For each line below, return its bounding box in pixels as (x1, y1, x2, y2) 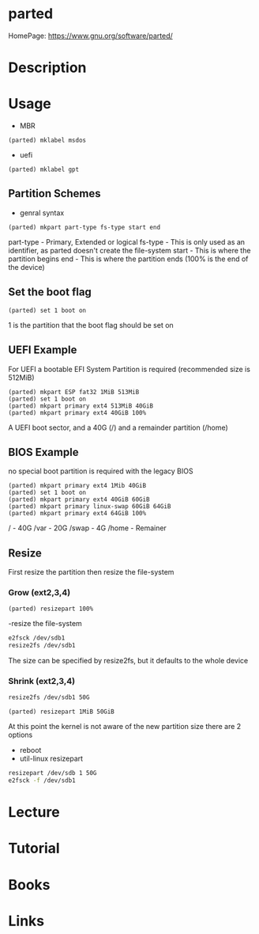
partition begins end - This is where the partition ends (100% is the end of (8, 254, 249, 264)
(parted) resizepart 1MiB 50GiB (8, 708, 114, 716)
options (8, 730, 33, 740)
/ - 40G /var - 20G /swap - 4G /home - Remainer (8, 523, 167, 533)
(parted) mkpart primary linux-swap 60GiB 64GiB (8, 503, 171, 511)
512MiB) (8, 373, 35, 382)
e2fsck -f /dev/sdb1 (8, 776, 77, 784)
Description (8, 59, 87, 77)
